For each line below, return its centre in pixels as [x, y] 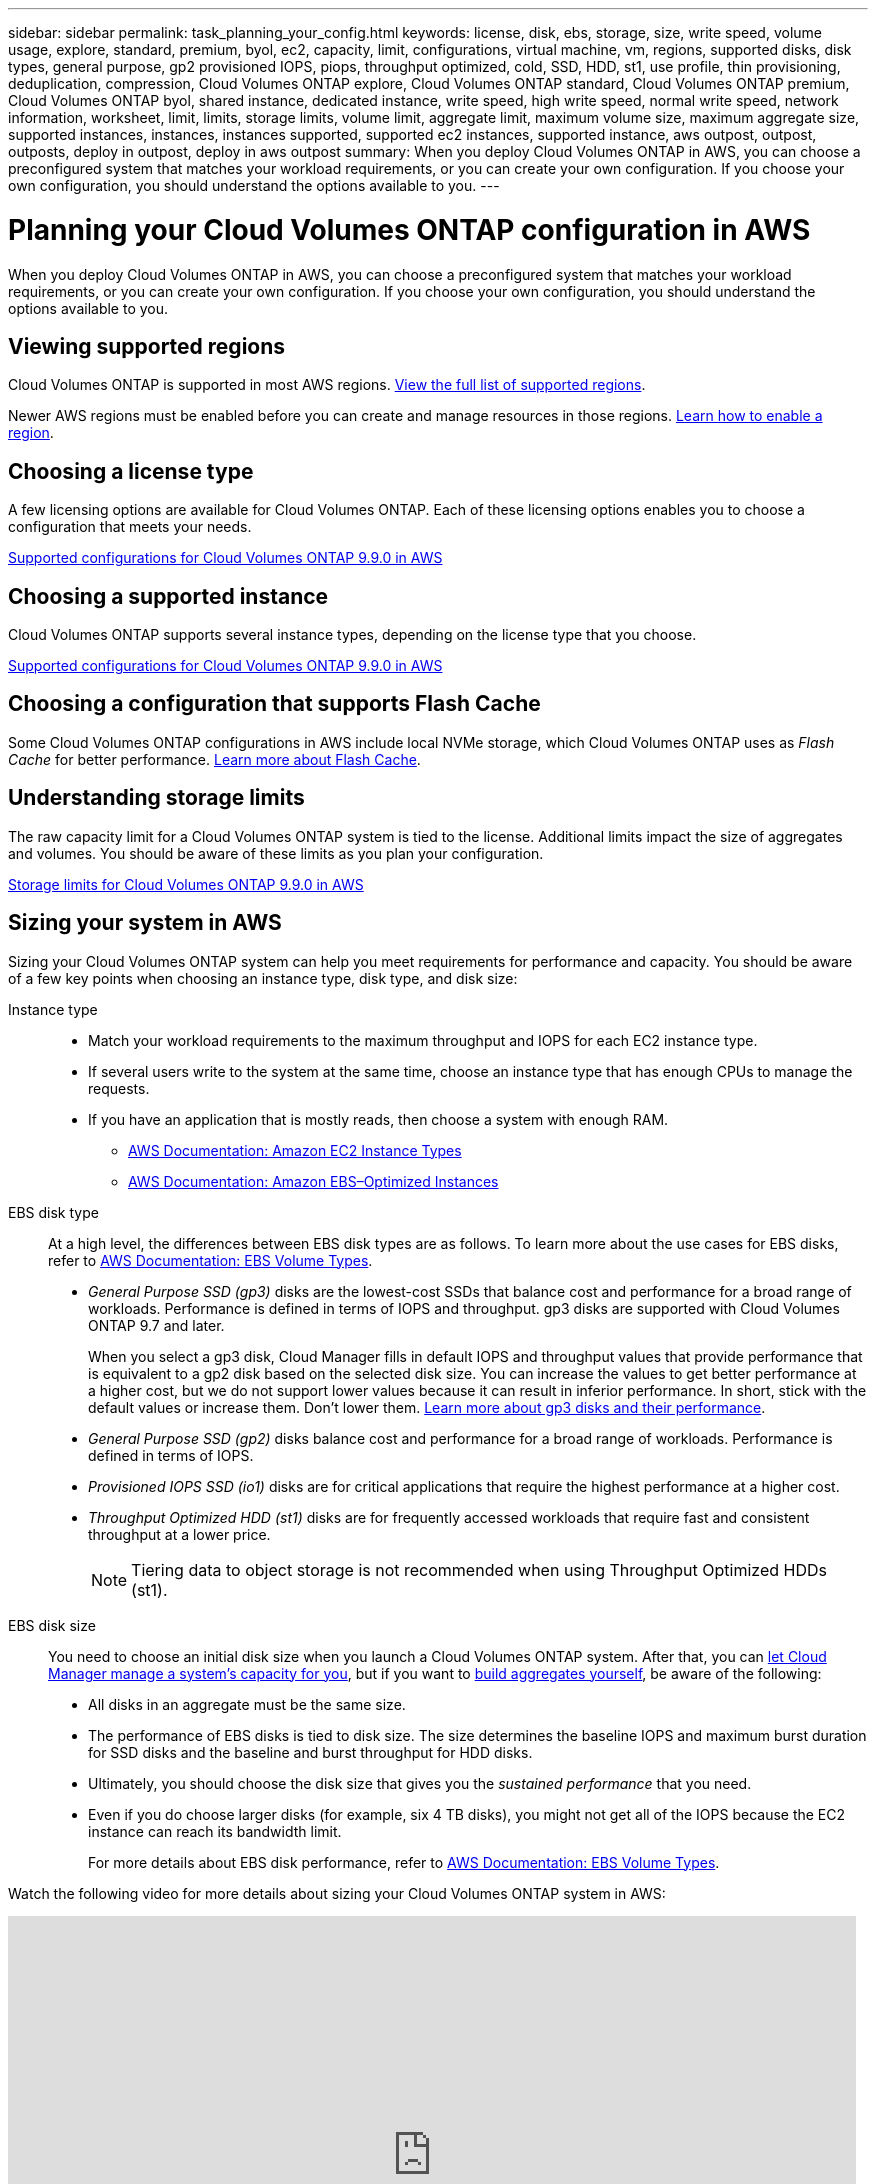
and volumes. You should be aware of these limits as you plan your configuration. [276, 853]
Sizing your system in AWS [145, 923]
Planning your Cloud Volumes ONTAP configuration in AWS [409, 229]
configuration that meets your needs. [130, 527]
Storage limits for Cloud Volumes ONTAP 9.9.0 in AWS [186, 884]
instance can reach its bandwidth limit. [215, 1831]
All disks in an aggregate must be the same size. [247, 1704]
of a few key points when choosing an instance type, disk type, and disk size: [263, 978]
